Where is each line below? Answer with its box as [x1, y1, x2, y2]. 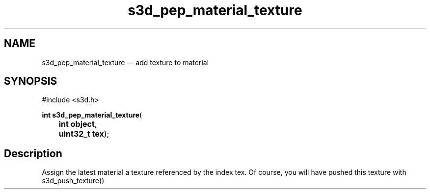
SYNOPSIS [4, 75, 57, 88]
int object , [58, 119, 97, 129]
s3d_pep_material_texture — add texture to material [42, 58, 209, 67]
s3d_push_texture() [42, 176, 105, 185]
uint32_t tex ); [58, 129, 109, 139]
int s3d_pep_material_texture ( [42, 111, 142, 120]
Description [4, 147, 62, 160]
